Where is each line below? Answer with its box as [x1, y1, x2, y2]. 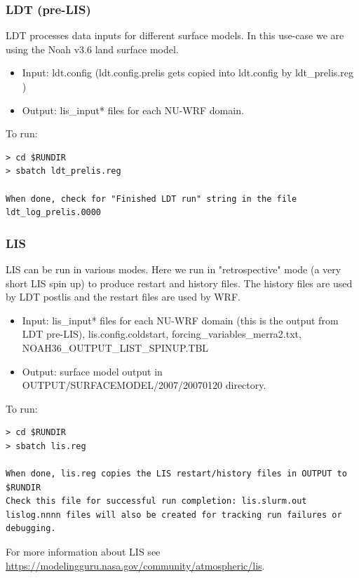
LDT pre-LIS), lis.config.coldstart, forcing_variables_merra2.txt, [22, 326, 302, 341]
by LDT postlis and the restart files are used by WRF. [6, 289, 241, 304]
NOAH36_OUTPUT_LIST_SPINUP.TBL [22, 340, 209, 355]
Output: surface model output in [22, 364, 163, 378]
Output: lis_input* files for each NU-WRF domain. [22, 102, 244, 117]
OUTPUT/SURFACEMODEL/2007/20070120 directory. [22, 378, 266, 392]
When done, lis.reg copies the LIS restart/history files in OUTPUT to [6, 469, 347, 479]
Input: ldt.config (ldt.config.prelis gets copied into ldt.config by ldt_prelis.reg [22, 65, 353, 80]
